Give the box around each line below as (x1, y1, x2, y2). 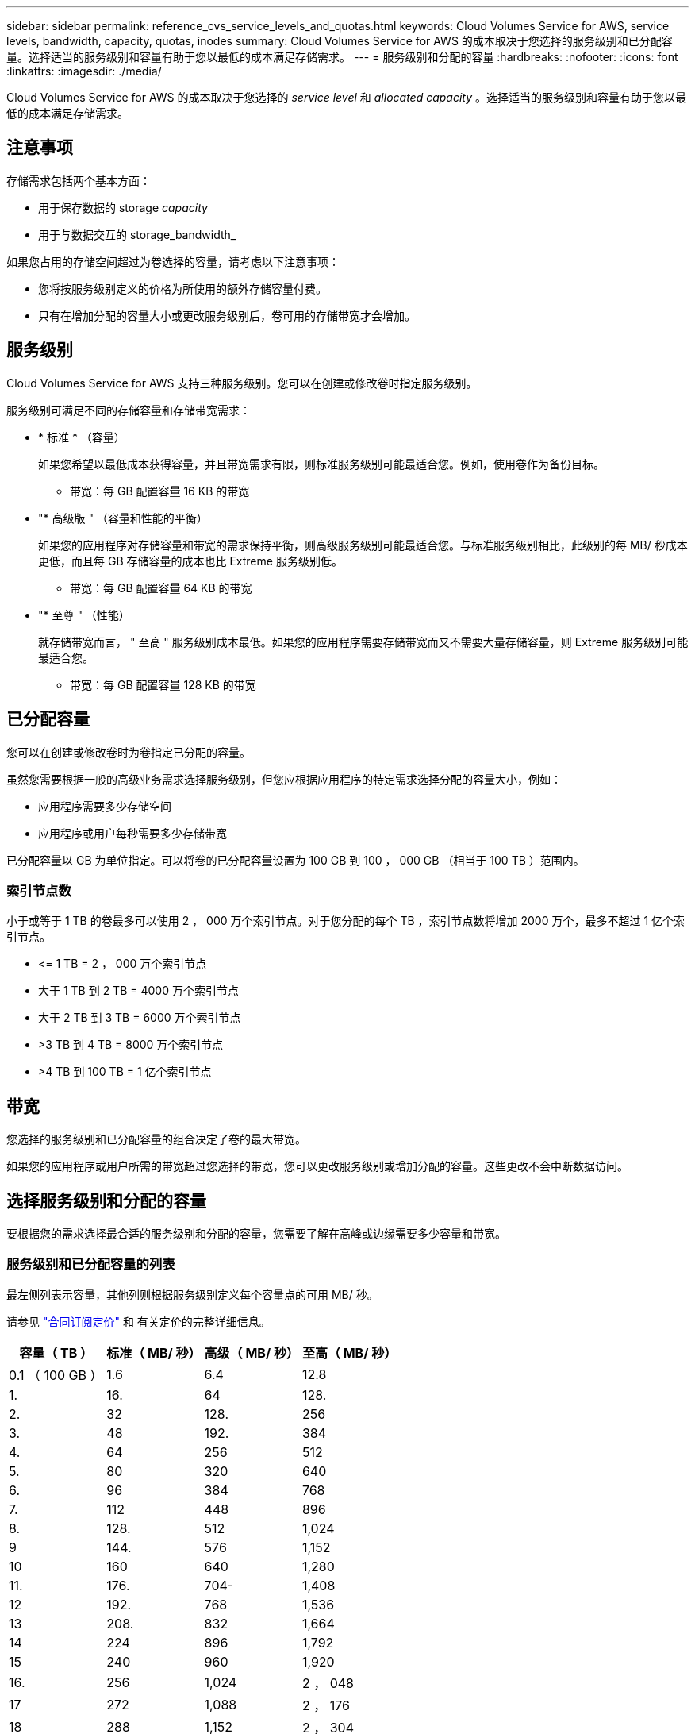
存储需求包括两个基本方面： (6, 173, 151, 187)
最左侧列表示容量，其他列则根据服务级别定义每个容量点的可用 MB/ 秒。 (6, 1287, 378, 1301)
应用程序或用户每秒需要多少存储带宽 (38, 826, 227, 840)
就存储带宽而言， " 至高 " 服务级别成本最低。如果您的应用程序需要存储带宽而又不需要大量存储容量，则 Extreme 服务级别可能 (38, 634, 689, 649)
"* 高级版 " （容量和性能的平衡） (38, 511, 208, 525)
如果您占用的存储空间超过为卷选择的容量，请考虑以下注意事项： (6, 254, 340, 268)
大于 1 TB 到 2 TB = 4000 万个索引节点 (38, 984, 239, 998)
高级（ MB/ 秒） (204, 1344, 299, 1361)
